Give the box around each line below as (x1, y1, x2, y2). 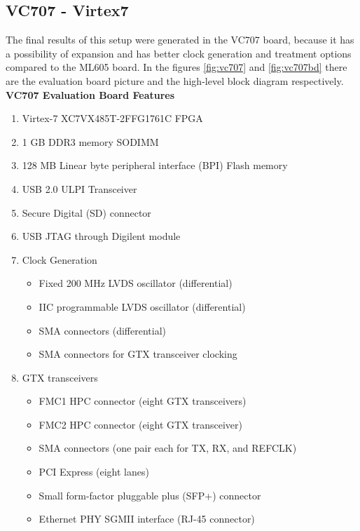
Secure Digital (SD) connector (22, 205, 151, 220)
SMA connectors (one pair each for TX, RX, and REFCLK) (39, 441, 297, 455)
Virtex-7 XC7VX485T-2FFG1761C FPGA (22, 111, 203, 126)
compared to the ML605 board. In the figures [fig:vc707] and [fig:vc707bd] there (6, 60, 347, 74)
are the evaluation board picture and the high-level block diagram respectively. (6, 73, 344, 88)
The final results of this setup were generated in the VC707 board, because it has (6, 32, 354, 47)
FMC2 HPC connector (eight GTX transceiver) (39, 417, 242, 431)
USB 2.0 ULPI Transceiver (22, 181, 137, 196)
